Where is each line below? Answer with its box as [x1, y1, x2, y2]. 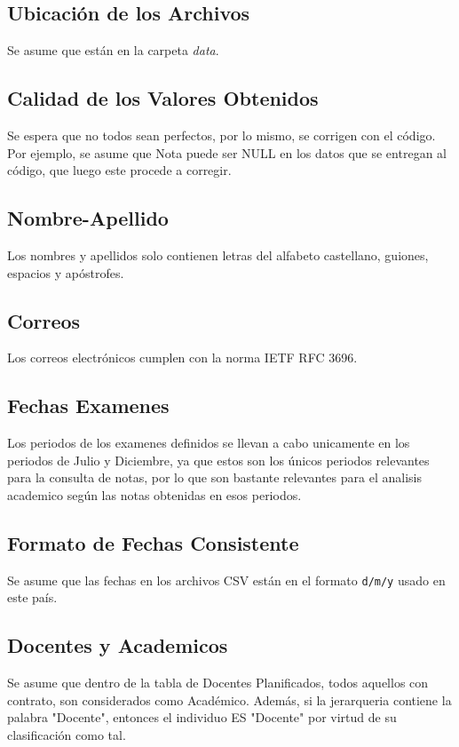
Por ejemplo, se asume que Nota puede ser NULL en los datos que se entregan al [7, 143, 447, 162]
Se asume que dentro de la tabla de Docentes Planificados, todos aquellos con [7, 673, 429, 692]
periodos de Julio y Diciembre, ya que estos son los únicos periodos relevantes [7, 450, 430, 469]
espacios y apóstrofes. [7, 263, 124, 282]
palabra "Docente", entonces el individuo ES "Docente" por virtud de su [7, 708, 397, 727]
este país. [7, 588, 58, 607]
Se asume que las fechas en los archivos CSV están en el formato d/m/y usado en [7, 570, 446, 589]
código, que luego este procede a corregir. [7, 161, 232, 179]
